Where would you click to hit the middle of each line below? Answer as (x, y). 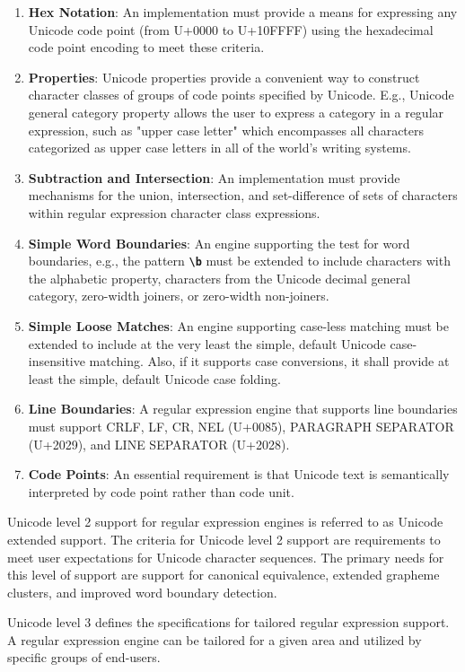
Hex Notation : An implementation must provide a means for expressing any (243, 12)
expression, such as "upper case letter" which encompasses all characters (226, 130)
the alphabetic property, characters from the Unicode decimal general (219, 278)
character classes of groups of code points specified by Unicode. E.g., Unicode (241, 95)
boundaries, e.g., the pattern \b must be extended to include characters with (239, 261)
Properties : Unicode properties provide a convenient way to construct (224, 77)
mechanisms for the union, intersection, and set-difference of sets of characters (243, 195)
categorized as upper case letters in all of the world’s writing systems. (219, 148)
